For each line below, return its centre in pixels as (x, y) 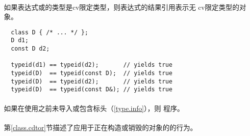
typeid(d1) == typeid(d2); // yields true (92, 65)
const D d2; (30, 49)
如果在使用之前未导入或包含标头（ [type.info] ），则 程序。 (94, 108)
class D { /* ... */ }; (50, 32)
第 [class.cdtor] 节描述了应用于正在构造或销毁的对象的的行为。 (100, 127)
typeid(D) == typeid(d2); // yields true (92, 81)
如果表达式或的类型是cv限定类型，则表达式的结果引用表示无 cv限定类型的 (122, 7)
